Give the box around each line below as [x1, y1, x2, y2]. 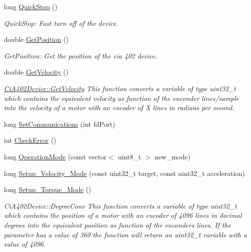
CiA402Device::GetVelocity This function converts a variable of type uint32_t [4, 83, 236, 93]
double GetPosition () [4, 34, 69, 44]
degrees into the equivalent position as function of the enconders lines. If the [4, 219, 231, 230]
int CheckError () [4, 135, 57, 145]
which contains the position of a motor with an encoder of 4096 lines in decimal [4, 210, 242, 220]
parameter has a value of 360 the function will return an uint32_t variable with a [4, 229, 247, 239]
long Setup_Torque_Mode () [4, 184, 91, 194]
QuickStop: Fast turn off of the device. [4, 18, 118, 28]
